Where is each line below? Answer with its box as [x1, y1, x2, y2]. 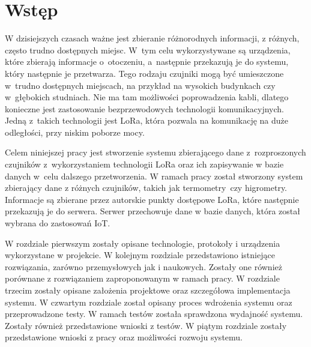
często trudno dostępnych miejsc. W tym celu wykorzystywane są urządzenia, [5, 43, 291, 56]
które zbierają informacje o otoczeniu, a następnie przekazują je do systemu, [5, 55, 289, 68]
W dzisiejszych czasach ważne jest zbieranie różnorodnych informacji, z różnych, [5, 32, 300, 44]
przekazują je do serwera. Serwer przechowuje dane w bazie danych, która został [5, 205, 300, 217]
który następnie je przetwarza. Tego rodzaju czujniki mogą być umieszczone [5, 67, 284, 79]
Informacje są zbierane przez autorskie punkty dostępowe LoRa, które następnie [5, 193, 299, 205]
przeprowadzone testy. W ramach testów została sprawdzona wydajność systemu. [5, 307, 303, 320]
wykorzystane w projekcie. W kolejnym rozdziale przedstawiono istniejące [5, 249, 275, 261]
